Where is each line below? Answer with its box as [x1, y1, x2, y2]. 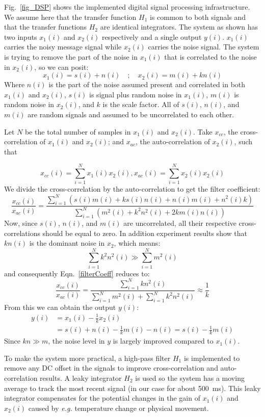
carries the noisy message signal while [4, 41, 122, 52]
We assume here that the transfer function [4, 11, 137, 22]
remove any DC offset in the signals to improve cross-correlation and [4, 362, 218, 373]
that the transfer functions [4, 21, 87, 32]
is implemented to [183, 352, 240, 363]
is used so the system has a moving [135, 373, 245, 383]
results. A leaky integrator [40, 373, 122, 383]
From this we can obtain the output [4, 301, 116, 312]
